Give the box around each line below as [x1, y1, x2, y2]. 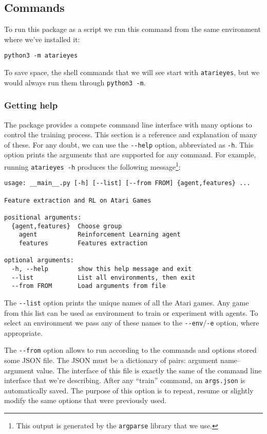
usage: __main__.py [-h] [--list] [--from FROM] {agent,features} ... [4, 179, 251, 187]
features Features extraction [18, 239, 148, 247]
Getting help [4, 99, 58, 112]
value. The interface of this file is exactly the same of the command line [36, 365, 262, 375]
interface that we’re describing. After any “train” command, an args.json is [4, 375, 245, 386]
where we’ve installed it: [4, 33, 80, 44]
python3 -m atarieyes [4, 52, 78, 60]
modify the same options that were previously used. [4, 395, 167, 406]
